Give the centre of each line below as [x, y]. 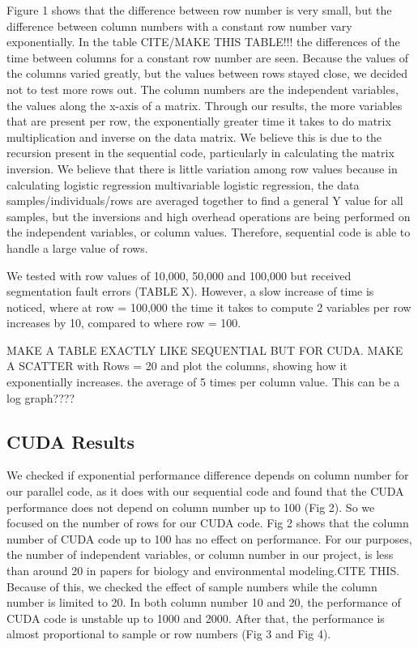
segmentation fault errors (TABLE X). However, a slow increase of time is [190, 291]
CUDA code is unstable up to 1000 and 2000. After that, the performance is [196, 618]
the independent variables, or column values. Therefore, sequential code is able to [209, 232]
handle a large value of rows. [77, 247]
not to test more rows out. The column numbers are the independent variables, [203, 89]
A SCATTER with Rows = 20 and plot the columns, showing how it [177, 366]
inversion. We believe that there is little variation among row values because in [202, 168]
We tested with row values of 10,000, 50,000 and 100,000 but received [179, 275]
